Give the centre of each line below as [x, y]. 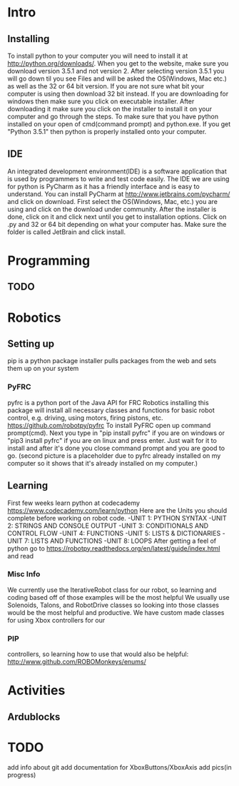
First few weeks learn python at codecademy [74, 503]
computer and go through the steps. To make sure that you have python [113, 116]
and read [21, 556]
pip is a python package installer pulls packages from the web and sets [112, 361]
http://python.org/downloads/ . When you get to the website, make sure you [118, 63]
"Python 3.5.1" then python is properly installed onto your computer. [107, 132]
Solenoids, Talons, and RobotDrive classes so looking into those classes [113, 605]
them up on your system [43, 369]
